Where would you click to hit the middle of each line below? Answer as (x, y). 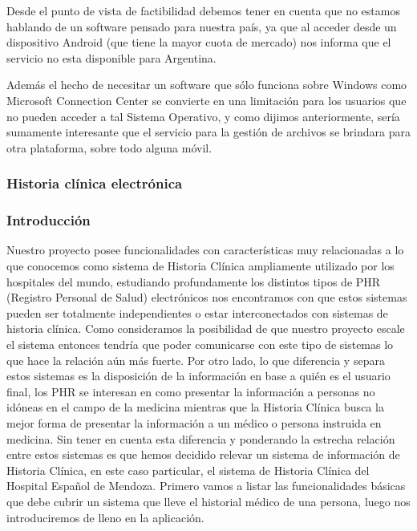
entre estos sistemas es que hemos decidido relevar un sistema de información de (203, 454)
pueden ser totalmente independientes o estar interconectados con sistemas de (197, 312)
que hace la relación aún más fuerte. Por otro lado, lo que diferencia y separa (196, 360)
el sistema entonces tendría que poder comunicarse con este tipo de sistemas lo (200, 344)
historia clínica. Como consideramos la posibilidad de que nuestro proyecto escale (206, 328)
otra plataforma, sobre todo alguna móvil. (109, 147)
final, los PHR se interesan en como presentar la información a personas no (191, 391)
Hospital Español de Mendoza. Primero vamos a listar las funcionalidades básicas (206, 486)
